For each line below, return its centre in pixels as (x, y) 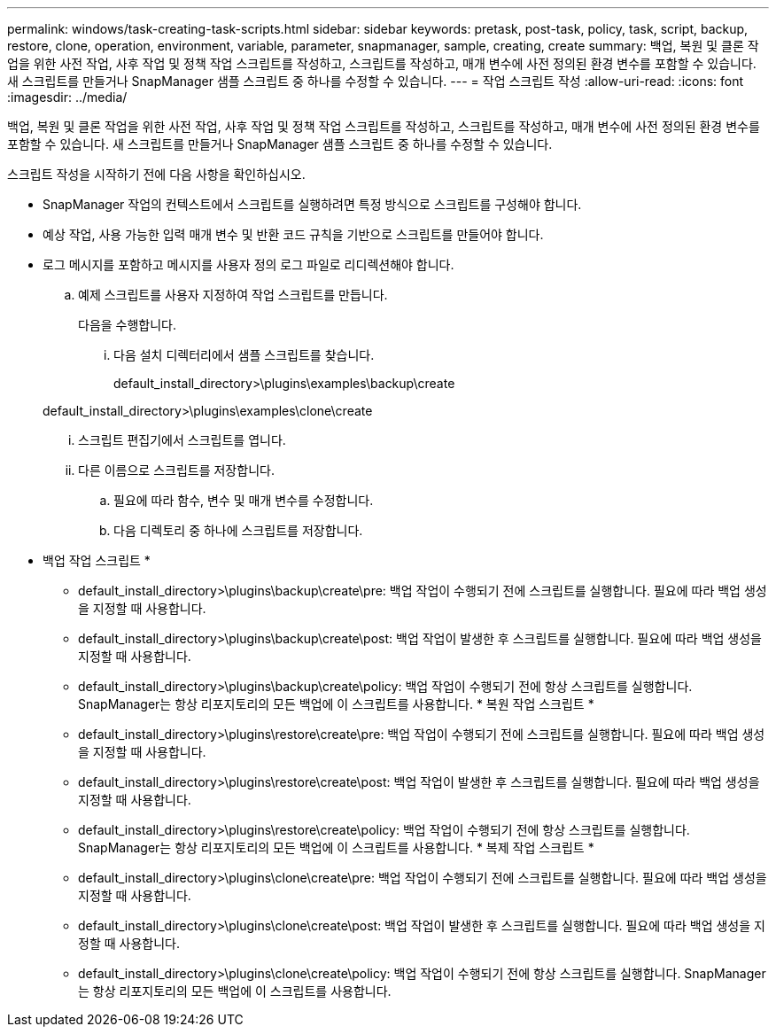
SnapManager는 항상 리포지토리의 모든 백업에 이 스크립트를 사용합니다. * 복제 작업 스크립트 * (336, 847)
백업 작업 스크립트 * (97, 560)
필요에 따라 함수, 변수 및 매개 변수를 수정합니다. (244, 500)
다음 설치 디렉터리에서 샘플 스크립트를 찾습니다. (244, 355)
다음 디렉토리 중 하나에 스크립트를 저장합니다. (238, 530)
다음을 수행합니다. (128, 325)
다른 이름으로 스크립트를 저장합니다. (176, 470)
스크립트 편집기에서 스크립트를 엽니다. (182, 440)
